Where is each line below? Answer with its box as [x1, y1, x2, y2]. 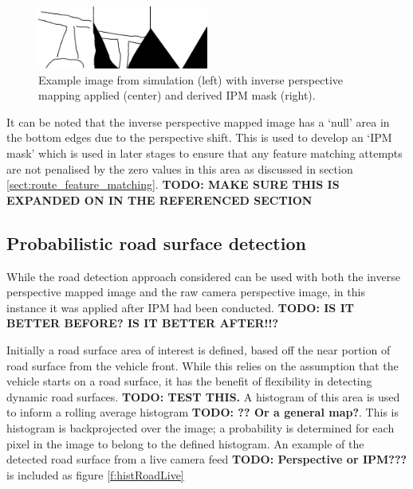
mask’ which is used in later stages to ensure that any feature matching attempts [6, 145, 403, 162]
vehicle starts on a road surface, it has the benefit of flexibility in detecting [6, 373, 372, 389]
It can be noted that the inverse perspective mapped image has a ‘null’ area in [6, 113, 390, 130]
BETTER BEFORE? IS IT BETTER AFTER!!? [6, 315, 279, 331]
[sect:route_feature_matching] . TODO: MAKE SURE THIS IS [6, 176, 340, 193]
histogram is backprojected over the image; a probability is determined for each [6, 419, 395, 436]
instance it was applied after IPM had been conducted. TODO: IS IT [6, 299, 354, 315]
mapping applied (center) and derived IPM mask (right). [38, 87, 316, 104]
